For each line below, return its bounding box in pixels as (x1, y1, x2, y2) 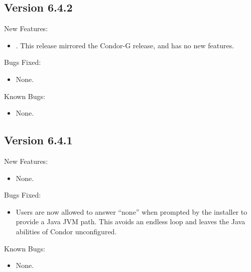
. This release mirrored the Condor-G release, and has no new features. (16, 40, 234, 50)
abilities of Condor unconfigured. (16, 226, 117, 236)
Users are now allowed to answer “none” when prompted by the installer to (16, 206, 247, 217)
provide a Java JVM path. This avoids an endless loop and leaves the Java (16, 216, 245, 227)
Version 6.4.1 (4, 132, 73, 148)
